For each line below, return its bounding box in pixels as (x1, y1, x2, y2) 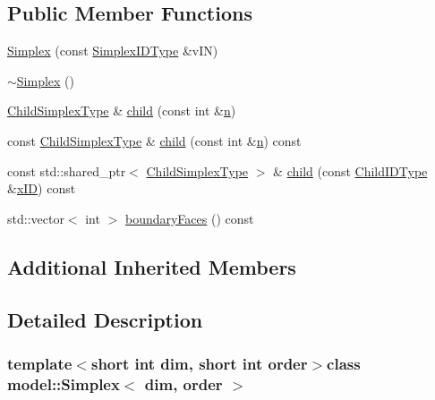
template (7, 352, 72, 374)
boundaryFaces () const (124, 209, 254, 227)
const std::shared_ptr (7, 161, 126, 180)
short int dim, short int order (90, 352, 308, 374)
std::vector (7, 209, 64, 227)
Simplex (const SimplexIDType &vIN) (7, 41, 218, 60)
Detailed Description (7, 305, 203, 333)
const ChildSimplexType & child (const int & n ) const (7, 131, 302, 149)
